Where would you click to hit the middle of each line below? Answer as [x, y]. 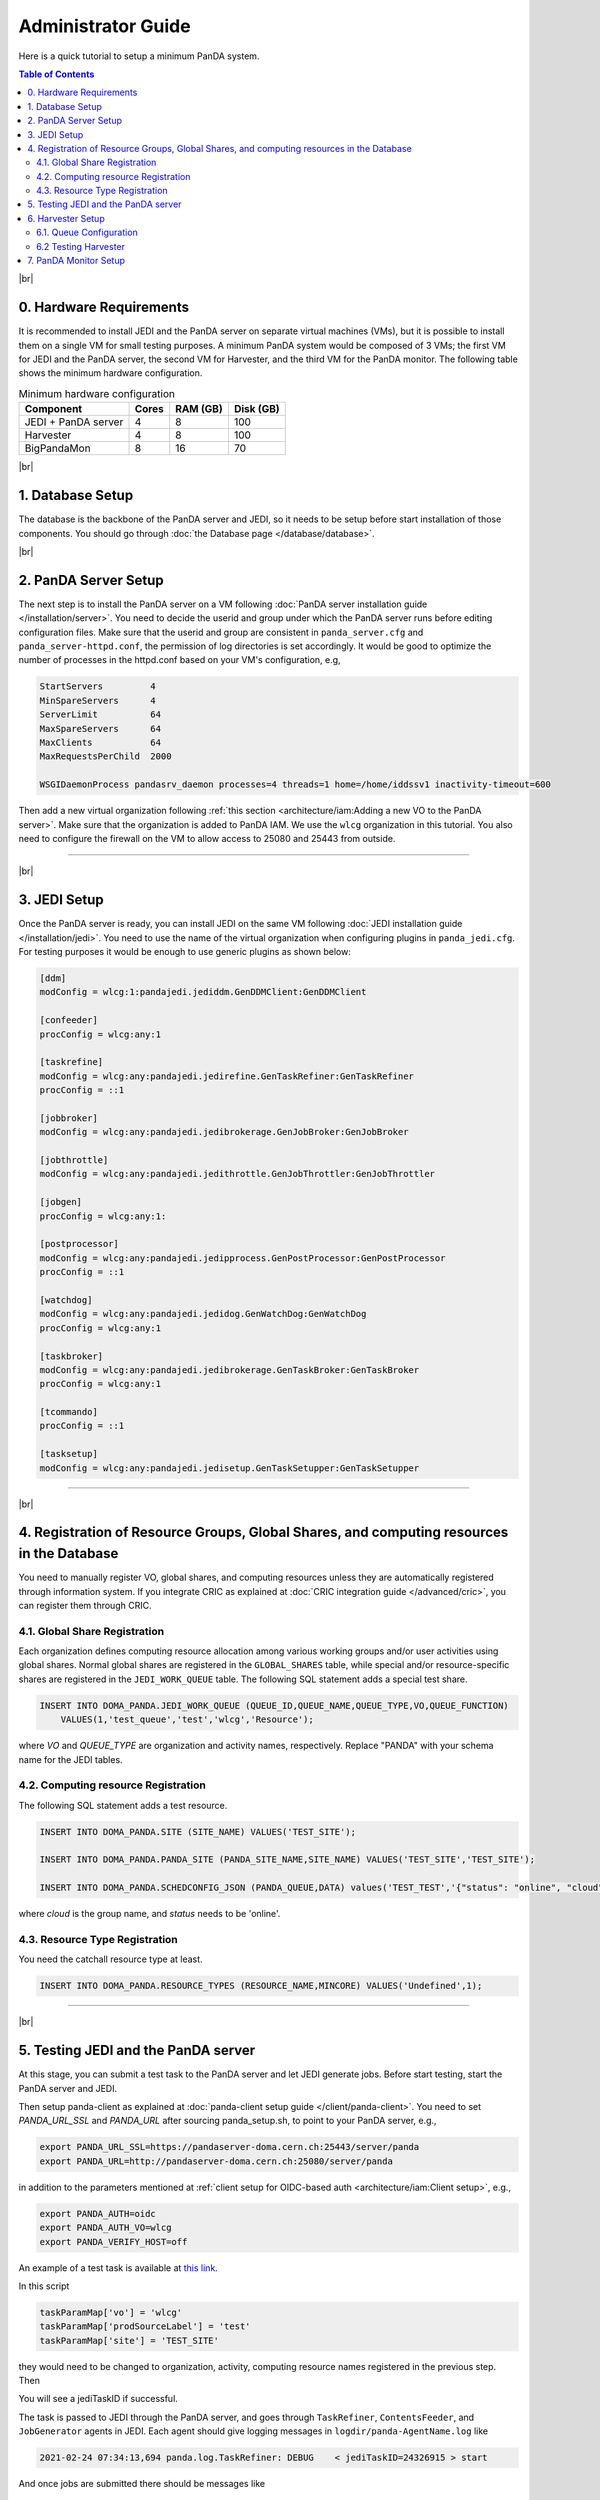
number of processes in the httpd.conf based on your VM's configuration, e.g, [179, 660]
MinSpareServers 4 [98, 700]
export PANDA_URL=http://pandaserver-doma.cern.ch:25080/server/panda [216, 2161]
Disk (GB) [256, 409]
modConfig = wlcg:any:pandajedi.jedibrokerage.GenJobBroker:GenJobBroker [224, 1132]
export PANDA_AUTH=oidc [98, 2213]
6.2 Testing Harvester [80, 246]
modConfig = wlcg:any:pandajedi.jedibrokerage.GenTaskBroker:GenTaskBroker [229, 1369]
